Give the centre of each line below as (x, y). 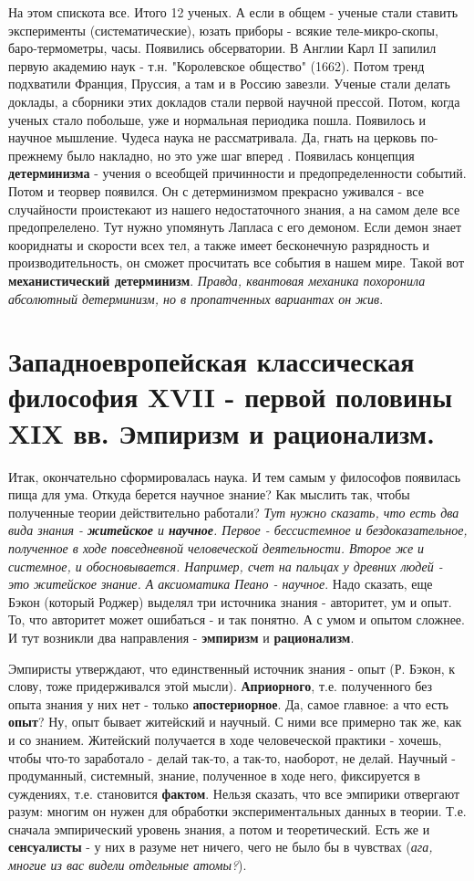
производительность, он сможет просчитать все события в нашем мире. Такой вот (236, 262)
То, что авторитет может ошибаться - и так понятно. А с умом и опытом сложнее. (237, 619)
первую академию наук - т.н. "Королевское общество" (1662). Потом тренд (216, 65)
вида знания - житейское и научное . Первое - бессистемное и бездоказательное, (238, 530)
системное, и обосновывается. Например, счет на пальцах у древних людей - (226, 566)
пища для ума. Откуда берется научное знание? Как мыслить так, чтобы (209, 494)
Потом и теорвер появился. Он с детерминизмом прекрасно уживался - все (216, 190)
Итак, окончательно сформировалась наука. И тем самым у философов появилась (235, 476)
